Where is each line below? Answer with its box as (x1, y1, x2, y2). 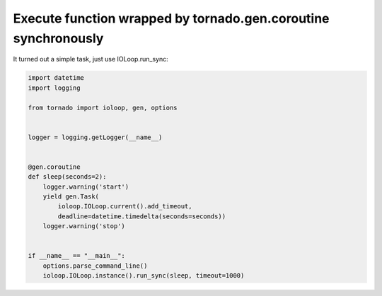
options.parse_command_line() (42, 261, 148, 270)
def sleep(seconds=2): (28, 173, 107, 181)
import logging (28, 83, 81, 92)
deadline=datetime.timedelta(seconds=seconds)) (57, 212, 226, 220)
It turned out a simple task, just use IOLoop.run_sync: (13, 55, 169, 64)
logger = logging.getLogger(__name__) (28, 133, 163, 141)
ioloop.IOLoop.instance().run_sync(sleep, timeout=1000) (42, 272, 245, 280)
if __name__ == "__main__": (28, 251, 125, 260)
